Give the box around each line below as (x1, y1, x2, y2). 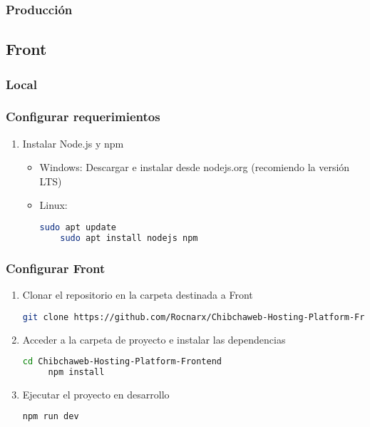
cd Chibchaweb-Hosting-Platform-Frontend (22, 356, 222, 367)
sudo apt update (39, 222, 116, 233)
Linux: (39, 197, 68, 212)
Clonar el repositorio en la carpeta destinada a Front (22, 287, 253, 302)
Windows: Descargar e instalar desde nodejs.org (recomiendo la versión (39, 160, 350, 175)
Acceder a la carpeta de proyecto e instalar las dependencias (22, 331, 286, 346)
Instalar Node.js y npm (22, 135, 124, 150)
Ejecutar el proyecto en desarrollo (22, 386, 170, 401)
